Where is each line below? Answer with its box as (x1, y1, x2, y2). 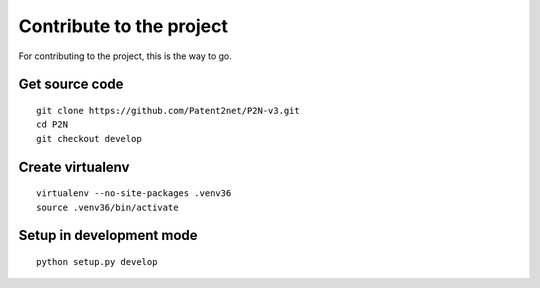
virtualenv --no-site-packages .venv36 (36, 188, 232, 199)
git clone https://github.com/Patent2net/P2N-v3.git (36, 105, 300, 116)
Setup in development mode (18, 227, 199, 244)
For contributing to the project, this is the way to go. (18, 50, 232, 62)
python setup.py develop (36, 256, 158, 267)
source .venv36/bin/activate (36, 201, 179, 213)
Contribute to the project (18, 15, 229, 37)
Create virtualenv (18, 158, 130, 175)
